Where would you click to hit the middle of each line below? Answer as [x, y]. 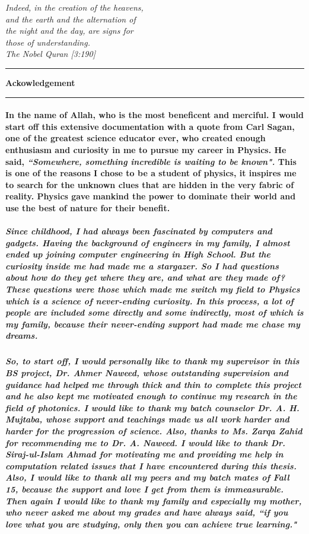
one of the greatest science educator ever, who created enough [136, 138]
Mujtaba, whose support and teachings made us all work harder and [147, 419]
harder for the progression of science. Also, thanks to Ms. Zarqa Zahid [154, 430]
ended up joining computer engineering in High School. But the [138, 254]
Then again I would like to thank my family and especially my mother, [154, 500]
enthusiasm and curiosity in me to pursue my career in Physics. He [146, 149]
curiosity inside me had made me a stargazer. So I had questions [142, 266]
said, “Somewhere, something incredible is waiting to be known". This [151, 161]
